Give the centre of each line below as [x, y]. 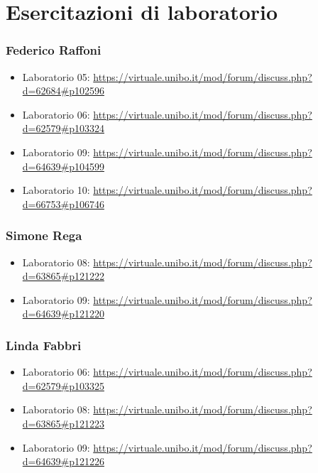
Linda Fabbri [44, 345]
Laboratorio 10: [56, 190]
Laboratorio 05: [56, 76]
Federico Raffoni [54, 50]
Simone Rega [44, 235]
